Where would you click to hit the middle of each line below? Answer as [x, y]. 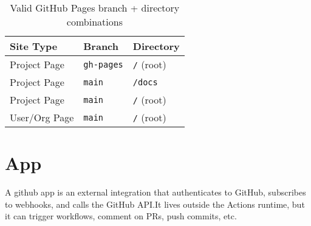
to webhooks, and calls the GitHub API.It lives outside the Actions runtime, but [155, 204]
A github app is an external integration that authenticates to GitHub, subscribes [155, 192]
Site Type [34, 46]
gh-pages [103, 64]
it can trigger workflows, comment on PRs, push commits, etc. [121, 216]
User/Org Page [42, 117]
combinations [94, 22]
